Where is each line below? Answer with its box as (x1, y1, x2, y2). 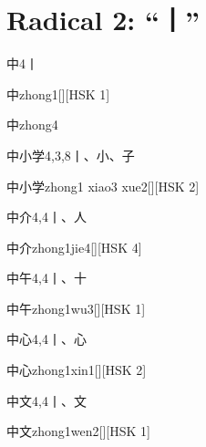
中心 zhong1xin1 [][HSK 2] (6, 360, 147, 379)
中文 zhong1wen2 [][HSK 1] (6, 421, 150, 441)
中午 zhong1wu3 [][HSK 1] (6, 298, 146, 317)
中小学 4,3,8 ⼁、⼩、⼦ (6, 145, 135, 164)
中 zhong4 (6, 115, 58, 134)
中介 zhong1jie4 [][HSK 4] (6, 237, 142, 256)
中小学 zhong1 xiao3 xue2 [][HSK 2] (6, 176, 200, 195)
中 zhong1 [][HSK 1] (6, 84, 110, 103)
